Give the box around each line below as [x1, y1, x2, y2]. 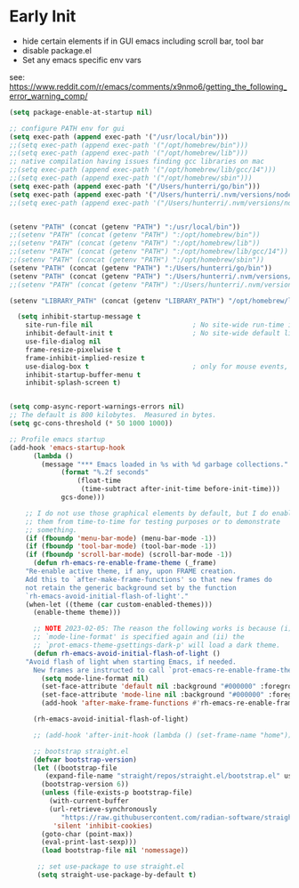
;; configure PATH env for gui [9, 124, 125, 133]
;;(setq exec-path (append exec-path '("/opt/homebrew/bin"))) [9, 141, 249, 149]
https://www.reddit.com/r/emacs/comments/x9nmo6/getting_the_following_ [9, 81, 287, 92]
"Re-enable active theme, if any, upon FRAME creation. [25, 567, 238, 576]
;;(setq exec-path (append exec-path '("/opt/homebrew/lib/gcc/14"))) [9, 165, 277, 174]
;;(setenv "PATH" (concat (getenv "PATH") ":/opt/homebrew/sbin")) [9, 255, 265, 264]
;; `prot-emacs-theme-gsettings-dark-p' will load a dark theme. [32, 641, 280, 650]
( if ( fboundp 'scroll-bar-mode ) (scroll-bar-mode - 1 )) [25, 550, 233, 560]
